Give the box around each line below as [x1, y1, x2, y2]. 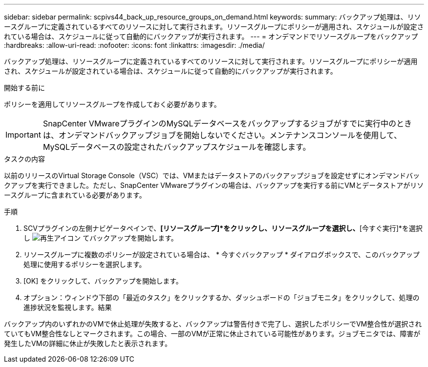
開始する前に [4, 83, 45, 92]
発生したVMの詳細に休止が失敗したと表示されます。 [4, 339, 171, 347]
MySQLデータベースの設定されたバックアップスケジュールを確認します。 [43, 142, 311, 152]
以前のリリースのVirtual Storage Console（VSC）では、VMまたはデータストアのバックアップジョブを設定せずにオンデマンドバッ [4, 171, 420, 180]
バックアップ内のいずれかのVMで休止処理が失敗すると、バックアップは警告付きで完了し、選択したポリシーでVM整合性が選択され [4, 320, 422, 328]
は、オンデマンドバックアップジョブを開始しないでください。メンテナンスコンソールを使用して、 [43, 130, 402, 140]
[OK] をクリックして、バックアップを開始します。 [23, 277, 183, 285]
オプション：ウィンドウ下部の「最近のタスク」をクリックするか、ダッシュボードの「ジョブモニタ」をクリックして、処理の [23, 293, 420, 302]
